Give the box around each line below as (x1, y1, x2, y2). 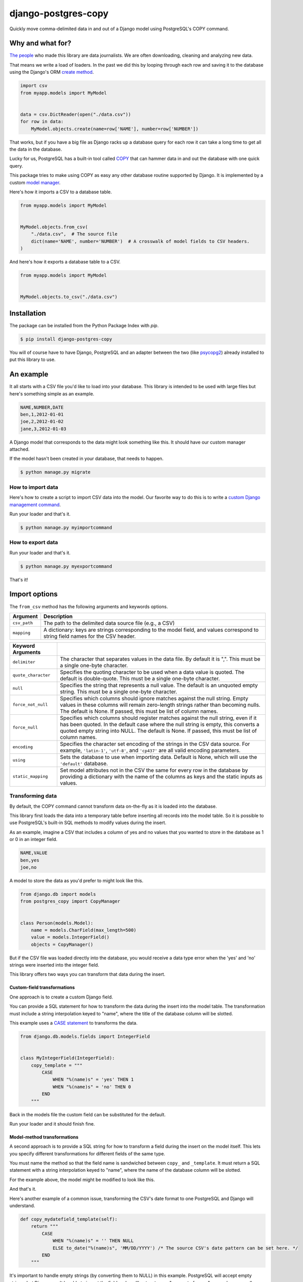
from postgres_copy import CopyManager (20, 898, 120, 905)
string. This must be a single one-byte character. (59, 688, 178, 695)
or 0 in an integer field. (9, 836, 57, 843)
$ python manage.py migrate (20, 469, 91, 475)
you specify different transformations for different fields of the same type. (9, 1150, 165, 1156)
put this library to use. (9, 356, 56, 363)
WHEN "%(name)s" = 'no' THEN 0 (52, 1084, 132, 1090)
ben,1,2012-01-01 (20, 411, 64, 417)
